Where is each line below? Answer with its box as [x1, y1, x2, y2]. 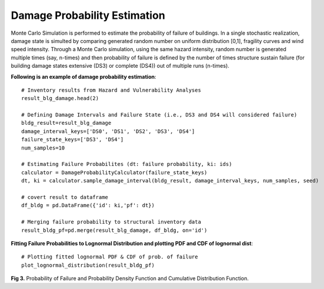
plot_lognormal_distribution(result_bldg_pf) [21, 262, 155, 268]
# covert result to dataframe [21, 194, 109, 200]
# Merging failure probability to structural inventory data [21, 218, 201, 225]
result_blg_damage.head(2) [21, 95, 99, 102]
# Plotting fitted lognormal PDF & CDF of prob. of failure [21, 254, 198, 260]
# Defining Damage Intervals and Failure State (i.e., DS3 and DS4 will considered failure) [21, 112, 298, 118]
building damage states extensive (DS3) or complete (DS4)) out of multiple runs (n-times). [11, 62, 229, 69]
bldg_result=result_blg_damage [21, 119, 112, 127]
